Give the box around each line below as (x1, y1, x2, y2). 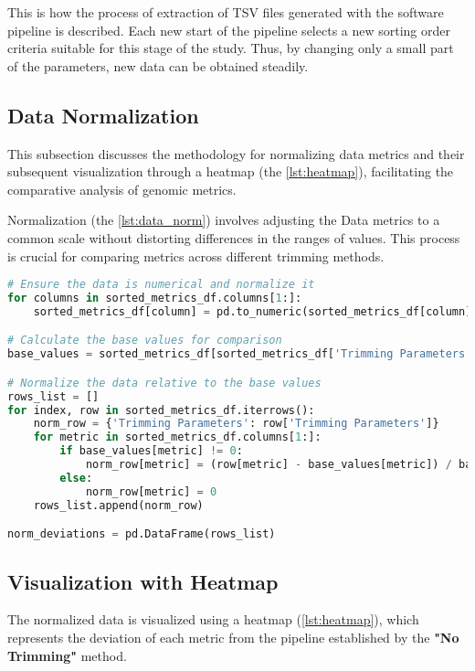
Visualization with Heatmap (7, 567, 279, 595)
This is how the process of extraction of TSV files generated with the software (7, 3, 444, 21)
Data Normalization (7, 101, 199, 129)
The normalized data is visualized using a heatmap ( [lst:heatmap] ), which (7, 610, 419, 629)
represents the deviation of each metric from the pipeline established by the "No (7, 627, 459, 646)
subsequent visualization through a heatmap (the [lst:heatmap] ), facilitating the (7, 162, 454, 181)
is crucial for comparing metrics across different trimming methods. (7, 246, 385, 265)
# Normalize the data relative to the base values (7, 376, 322, 389)
